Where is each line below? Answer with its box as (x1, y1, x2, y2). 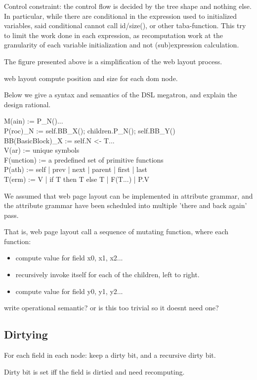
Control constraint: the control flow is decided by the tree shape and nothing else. (4, 1, 252, 11)
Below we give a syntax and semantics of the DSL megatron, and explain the (4, 89, 237, 100)
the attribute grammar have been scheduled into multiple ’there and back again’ (4, 200, 247, 211)
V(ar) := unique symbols (4, 145, 80, 155)
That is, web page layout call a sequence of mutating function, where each (4, 226, 228, 237)
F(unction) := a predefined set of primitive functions (4, 154, 164, 165)
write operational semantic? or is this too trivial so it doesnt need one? (4, 302, 219, 313)
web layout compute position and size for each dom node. (4, 73, 178, 83)
